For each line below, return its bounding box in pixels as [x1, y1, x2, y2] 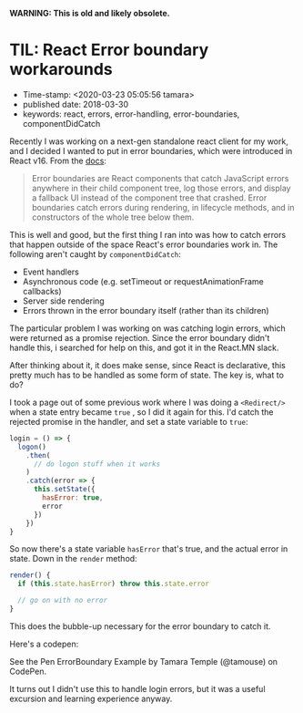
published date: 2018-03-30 [22, 98, 129, 109]
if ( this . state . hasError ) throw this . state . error [17, 579, 209, 589]
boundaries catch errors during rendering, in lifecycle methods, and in [31, 201, 295, 212]
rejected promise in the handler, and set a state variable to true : [9, 416, 248, 427]
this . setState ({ [33, 485, 96, 494]
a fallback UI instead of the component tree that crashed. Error [31, 191, 268, 203]
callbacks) [22, 285, 62, 296]
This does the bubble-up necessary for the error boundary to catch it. [9, 620, 271, 632]
